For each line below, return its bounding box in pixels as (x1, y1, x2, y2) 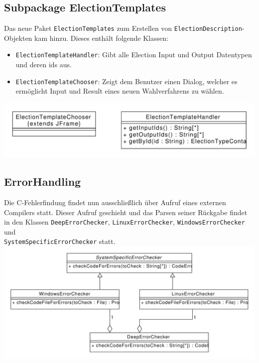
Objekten (4, 32, 32, 43)
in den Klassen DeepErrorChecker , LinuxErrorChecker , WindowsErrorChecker (4, 217, 245, 227)
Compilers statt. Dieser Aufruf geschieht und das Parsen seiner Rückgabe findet (4, 207, 248, 217)
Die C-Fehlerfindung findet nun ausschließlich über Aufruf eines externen (4, 197, 226, 208)
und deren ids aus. (15, 59, 72, 70)
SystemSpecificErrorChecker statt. (4, 236, 116, 246)
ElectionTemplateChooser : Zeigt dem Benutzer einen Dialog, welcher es (15, 76, 238, 86)
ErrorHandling (4, 174, 81, 189)
